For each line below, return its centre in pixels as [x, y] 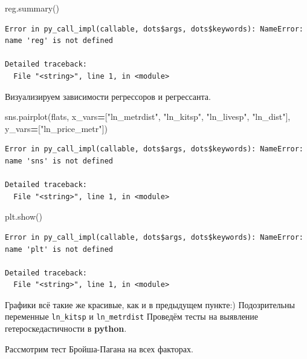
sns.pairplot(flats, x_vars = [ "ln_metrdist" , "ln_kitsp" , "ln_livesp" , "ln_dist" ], [148, 117]
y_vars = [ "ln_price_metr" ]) [56, 128]
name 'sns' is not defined [59, 161]
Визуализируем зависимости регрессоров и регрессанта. [108, 96]
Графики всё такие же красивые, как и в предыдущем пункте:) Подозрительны [150, 304]
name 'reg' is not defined [59, 41]
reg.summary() [32, 8]
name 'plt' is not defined [59, 249]
